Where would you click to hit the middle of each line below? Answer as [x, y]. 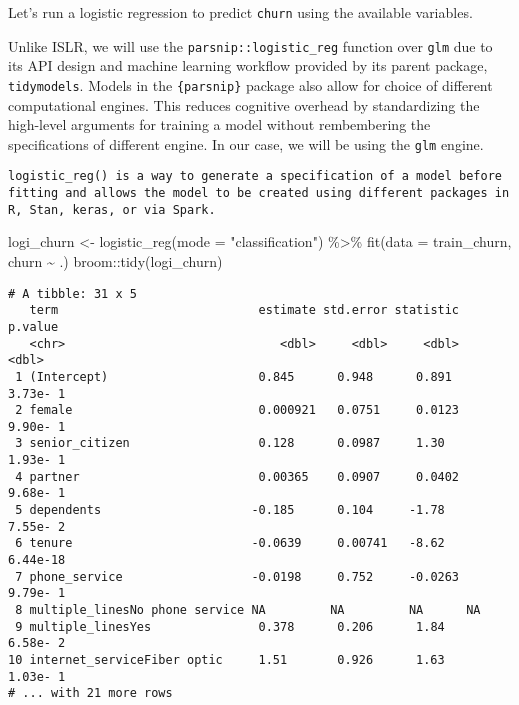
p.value [33, 326]
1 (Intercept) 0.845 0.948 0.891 [233, 376]
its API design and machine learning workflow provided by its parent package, [248, 65]
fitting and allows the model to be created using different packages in [259, 193]
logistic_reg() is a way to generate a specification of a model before [255, 176]
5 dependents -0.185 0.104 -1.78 [230, 510]
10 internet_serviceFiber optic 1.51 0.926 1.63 [226, 660]
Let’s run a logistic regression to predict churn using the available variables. [240, 12]
